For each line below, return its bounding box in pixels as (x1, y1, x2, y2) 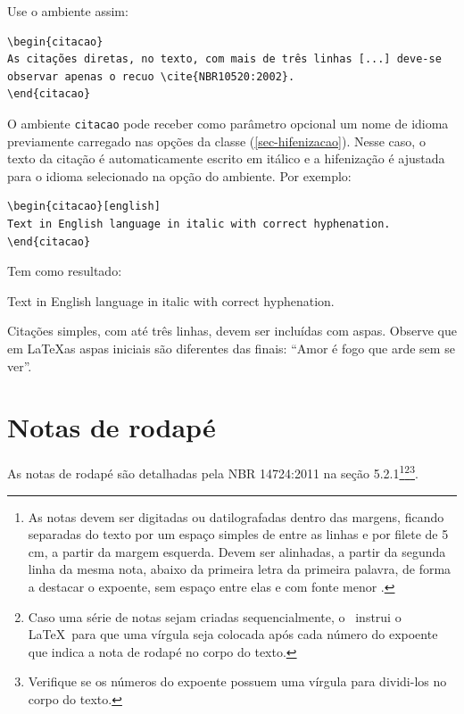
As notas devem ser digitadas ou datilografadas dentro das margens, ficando (28, 507, 444, 526)
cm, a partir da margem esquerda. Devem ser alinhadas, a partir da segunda (28, 542, 446, 560)
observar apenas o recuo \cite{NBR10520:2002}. (7, 70, 295, 83)
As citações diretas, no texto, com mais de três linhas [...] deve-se (7, 53, 442, 66)
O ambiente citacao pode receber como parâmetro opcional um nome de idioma (7, 113, 449, 132)
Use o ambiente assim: (7, 2, 128, 20)
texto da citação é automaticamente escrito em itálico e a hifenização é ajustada (7, 149, 445, 168)
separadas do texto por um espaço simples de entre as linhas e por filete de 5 (28, 525, 449, 544)
